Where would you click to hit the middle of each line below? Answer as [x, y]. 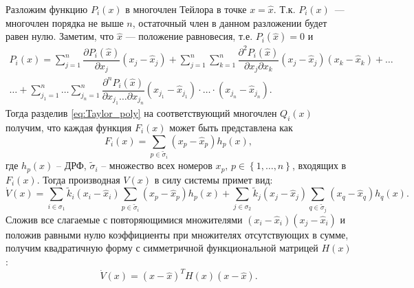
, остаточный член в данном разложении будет [230, 22]
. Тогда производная [78, 179]
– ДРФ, [71, 165]
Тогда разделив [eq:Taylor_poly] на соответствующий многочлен [141, 113]
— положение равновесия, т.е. [189, 36]
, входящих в [319, 165]
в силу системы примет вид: [214, 179]
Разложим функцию [47, 9]
